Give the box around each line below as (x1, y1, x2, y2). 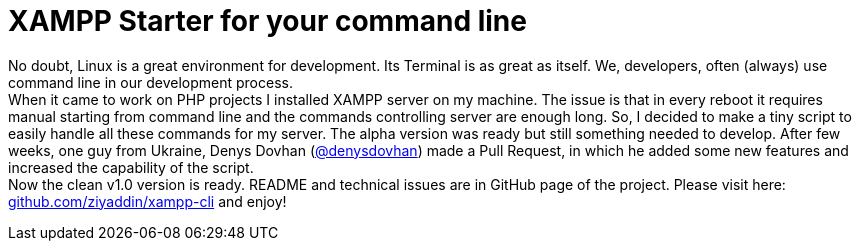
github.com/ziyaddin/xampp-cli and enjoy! (8, 192, 287, 210)
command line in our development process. (8, 73, 293, 91)
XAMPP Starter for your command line (8, 4, 527, 38)
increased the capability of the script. (8, 158, 254, 176)
